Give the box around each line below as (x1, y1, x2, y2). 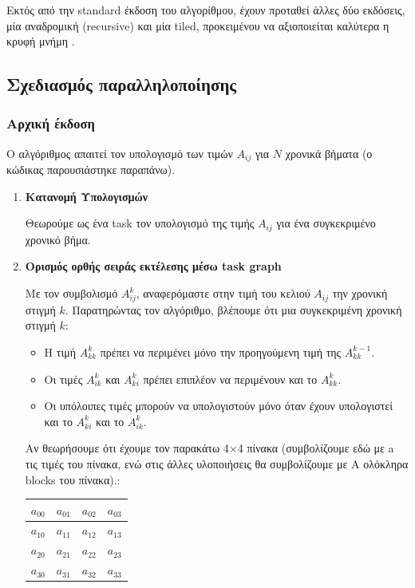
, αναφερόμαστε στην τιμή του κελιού (136, 285, 310, 302)
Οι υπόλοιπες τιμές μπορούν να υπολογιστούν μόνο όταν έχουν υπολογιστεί (44, 397, 393, 414)
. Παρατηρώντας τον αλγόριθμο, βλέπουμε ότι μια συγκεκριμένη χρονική (65, 301, 402, 318)
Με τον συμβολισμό (25, 285, 118, 302)
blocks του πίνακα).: (25, 471, 121, 487)
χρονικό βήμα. (25, 231, 91, 247)
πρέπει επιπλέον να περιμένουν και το (143, 370, 318, 387)
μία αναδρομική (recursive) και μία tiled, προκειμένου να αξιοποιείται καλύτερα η (6, 17, 389, 34)
